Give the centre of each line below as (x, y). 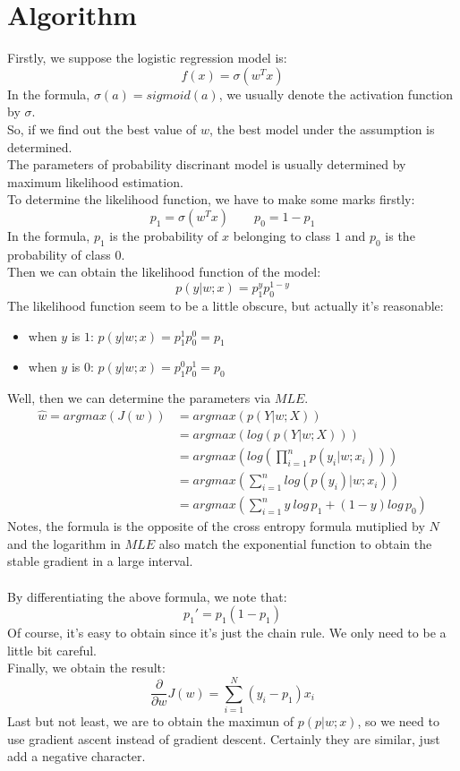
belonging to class (282, 235)
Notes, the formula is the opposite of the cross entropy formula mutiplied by (216, 526)
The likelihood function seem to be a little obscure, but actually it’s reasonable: (226, 306)
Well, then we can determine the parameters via (139, 398)
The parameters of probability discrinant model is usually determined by (207, 164)
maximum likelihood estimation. (95, 181)
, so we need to (398, 721)
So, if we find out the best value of (102, 128)
